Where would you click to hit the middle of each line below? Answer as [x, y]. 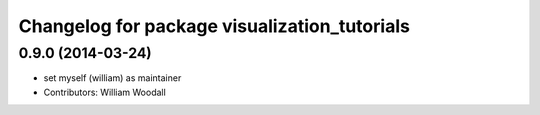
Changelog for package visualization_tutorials [214, 26]
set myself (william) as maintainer [112, 78]
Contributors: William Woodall [105, 92]
